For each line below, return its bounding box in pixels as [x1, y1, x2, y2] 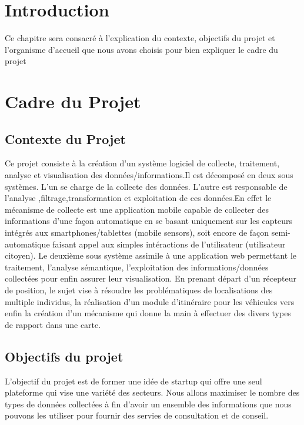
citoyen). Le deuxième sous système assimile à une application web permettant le [5, 249, 297, 262]
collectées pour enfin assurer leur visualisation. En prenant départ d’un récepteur [5, 272, 296, 285]
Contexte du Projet [5, 129, 126, 148]
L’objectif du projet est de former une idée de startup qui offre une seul [5, 374, 262, 387]
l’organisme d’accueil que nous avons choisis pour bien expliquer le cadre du [5, 43, 278, 55]
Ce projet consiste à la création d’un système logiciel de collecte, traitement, [5, 157, 280, 169]
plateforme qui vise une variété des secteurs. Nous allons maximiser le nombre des [5, 386, 300, 399]
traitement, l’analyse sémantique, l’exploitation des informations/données [5, 260, 269, 273]
